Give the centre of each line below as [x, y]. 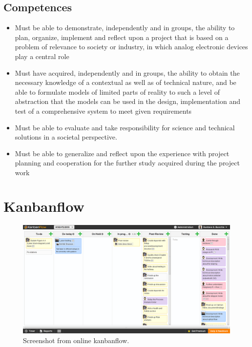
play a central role [42, 56]
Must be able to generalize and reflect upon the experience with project [122, 153]
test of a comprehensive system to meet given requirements [103, 111]
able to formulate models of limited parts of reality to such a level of [117, 92]
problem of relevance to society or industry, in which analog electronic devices [131, 47]
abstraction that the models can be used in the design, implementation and [127, 101]
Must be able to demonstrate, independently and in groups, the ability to [125, 28]
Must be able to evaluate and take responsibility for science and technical [125, 127]
